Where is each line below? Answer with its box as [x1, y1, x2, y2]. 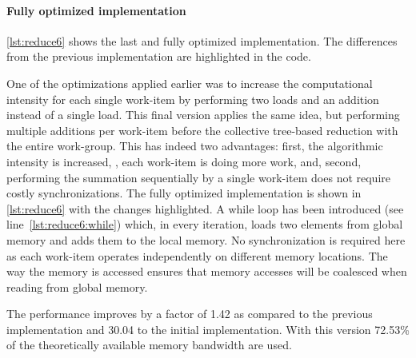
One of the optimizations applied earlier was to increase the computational [6, 74, 373, 91]
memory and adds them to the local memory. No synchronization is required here [6, 231, 406, 248]
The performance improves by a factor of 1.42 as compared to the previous [6, 305, 373, 322]
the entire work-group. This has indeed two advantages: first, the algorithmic [6, 137, 383, 154]
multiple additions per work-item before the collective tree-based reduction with [6, 121, 398, 138]
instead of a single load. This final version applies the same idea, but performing [6, 106, 400, 123]
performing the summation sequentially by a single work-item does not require [6, 169, 391, 185]
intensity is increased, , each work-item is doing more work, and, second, [6, 153, 362, 169]
